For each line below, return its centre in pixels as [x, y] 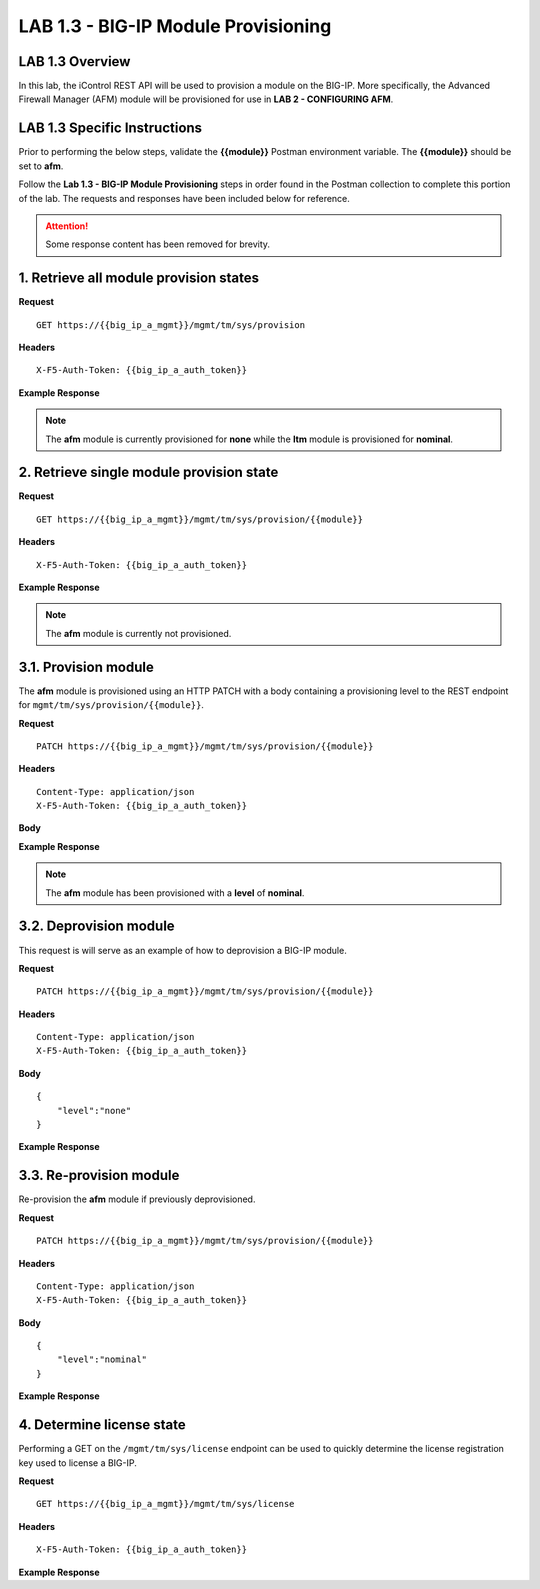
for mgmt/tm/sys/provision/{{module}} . [111, 705]
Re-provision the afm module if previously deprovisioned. [137, 1199]
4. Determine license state [102, 1425]
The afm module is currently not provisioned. [138, 633]
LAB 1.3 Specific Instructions [110, 128]
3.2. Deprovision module [96, 926]
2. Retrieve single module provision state [148, 472]
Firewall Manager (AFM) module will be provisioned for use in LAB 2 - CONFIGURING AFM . [206, 99]
